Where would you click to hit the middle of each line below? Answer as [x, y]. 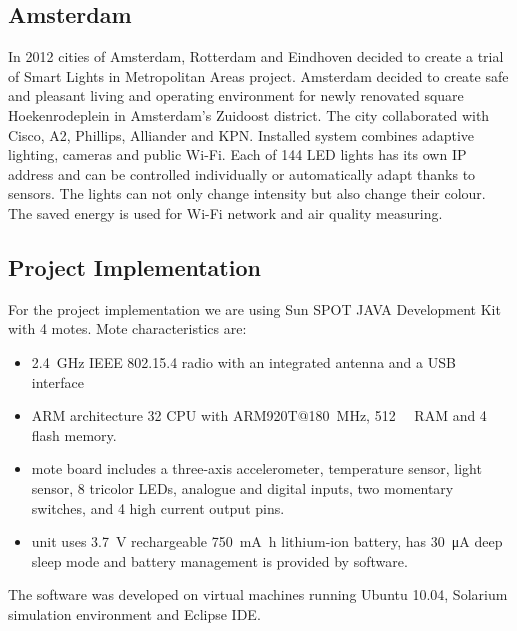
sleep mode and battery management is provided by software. [219, 560]
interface [57, 381]
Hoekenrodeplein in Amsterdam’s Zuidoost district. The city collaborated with [249, 114]
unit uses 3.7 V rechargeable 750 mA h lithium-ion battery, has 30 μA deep [267, 541]
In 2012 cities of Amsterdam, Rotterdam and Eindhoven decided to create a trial [256, 56]
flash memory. [74, 434]
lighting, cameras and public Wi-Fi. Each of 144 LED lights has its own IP [237, 154]
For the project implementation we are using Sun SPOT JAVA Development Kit [254, 308]
